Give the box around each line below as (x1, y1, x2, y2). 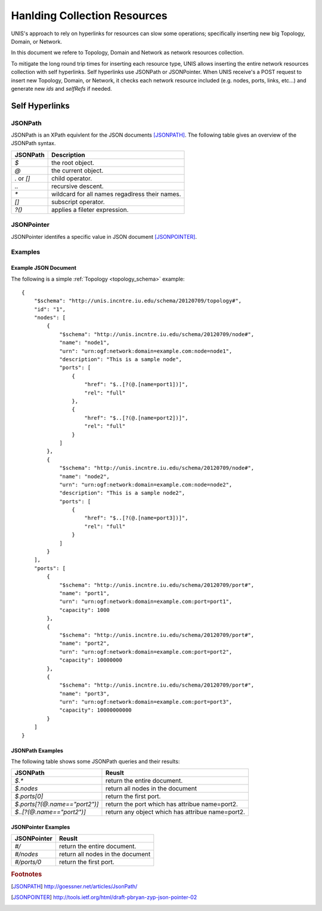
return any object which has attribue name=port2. (105, 808, 246, 816)
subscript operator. (51, 198, 105, 206)
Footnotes (11, 870, 42, 878)
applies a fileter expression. (51, 205, 129, 214)
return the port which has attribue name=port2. (105, 800, 239, 808)
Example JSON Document (11, 264, 77, 272)
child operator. (51, 174, 92, 182)
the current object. (51, 166, 104, 174)
